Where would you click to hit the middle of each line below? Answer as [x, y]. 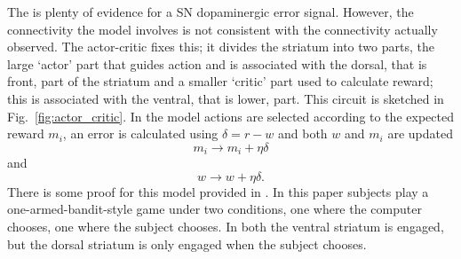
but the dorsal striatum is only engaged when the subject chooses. [187, 243]
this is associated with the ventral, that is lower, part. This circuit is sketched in [226, 98]
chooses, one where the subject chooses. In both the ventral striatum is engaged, [226, 226]
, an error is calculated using [140, 133]
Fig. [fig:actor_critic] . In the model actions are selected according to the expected [230, 116]
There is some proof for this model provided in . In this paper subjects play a [218, 191]
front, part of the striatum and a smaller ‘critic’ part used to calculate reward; [220, 81]
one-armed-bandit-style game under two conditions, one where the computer [215, 209]
